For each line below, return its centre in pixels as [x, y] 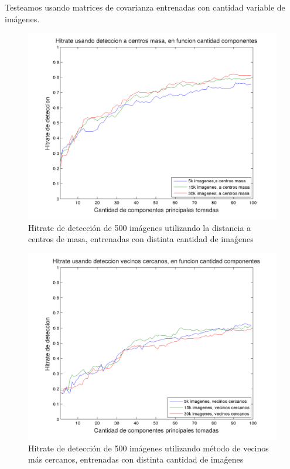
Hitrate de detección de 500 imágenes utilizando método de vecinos [149, 448]
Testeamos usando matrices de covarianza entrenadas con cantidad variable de [145, 7]
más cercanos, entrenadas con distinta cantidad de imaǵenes [136, 459]
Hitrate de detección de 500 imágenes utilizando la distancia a [140, 227]
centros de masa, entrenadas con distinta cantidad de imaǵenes [141, 239]
